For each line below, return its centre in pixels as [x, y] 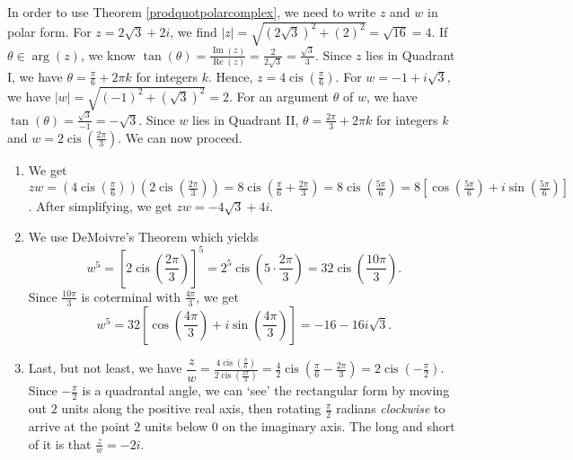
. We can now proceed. [180, 137]
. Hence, [230, 76]
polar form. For [49, 31]
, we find [194, 31]
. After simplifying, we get [100, 206]
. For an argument [279, 96]
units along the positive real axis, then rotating [191, 408]
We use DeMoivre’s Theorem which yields [143, 236]
